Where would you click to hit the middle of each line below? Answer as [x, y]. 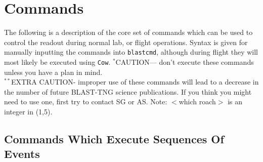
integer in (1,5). [28, 111]
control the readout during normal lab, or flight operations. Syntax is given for [126, 42]
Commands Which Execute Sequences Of [114, 138]
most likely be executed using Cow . [57, 62]
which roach [197, 102]
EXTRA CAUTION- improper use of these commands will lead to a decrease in [135, 82]
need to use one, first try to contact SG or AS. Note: [86, 102]
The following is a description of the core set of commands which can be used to [128, 32]
